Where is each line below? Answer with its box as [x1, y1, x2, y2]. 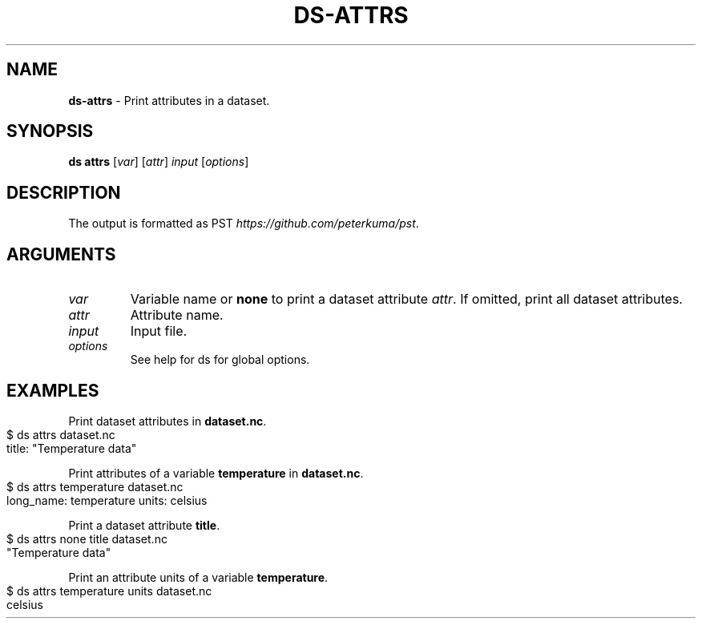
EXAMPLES [6, 380, 99, 401]
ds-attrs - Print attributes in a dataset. [68, 93, 270, 107]
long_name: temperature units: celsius [6, 493, 208, 507]
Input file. [130, 323, 188, 340]
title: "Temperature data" [6, 441, 137, 455]
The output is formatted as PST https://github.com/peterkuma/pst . [68, 216, 419, 231]
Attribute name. [130, 307, 224, 324]
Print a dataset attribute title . [68, 518, 220, 532]
